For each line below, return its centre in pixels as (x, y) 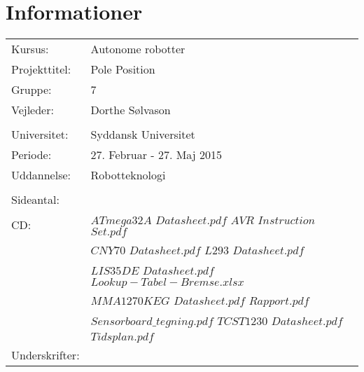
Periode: (31, 155)
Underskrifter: (45, 355)
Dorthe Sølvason (131, 110)
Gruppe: (31, 90)
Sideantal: (35, 200)
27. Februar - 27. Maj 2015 (156, 155)
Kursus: (30, 49)
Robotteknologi (128, 175)
